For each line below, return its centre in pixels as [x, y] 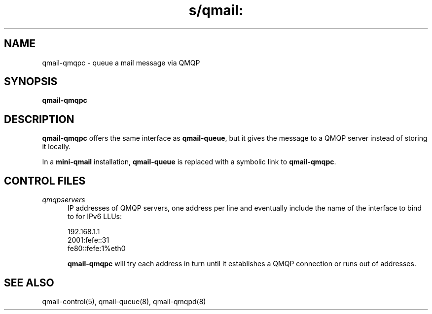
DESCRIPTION [39, 119]
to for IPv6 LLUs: [95, 217]
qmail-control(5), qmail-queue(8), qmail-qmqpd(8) [124, 301]
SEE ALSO [29, 283]
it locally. [56, 147]
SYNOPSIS [31, 82]
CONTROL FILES [45, 181]
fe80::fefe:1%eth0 [97, 249]
